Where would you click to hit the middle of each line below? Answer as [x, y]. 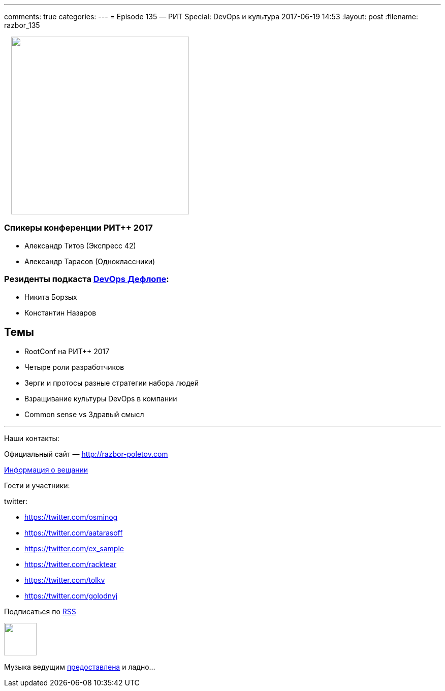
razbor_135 [22, 25]
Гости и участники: [37, 486]
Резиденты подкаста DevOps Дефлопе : [87, 279]
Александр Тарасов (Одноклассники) [90, 261]
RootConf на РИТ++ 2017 [67, 352]
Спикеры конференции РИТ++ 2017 [78, 228]
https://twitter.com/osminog [71, 517]
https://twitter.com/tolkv [65, 580]
